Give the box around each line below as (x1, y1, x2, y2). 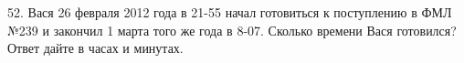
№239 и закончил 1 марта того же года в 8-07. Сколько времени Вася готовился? (7, 20, 457, 39)
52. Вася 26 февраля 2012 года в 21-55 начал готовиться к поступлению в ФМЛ (7, 3, 452, 21)
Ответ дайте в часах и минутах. (7, 38, 184, 58)
